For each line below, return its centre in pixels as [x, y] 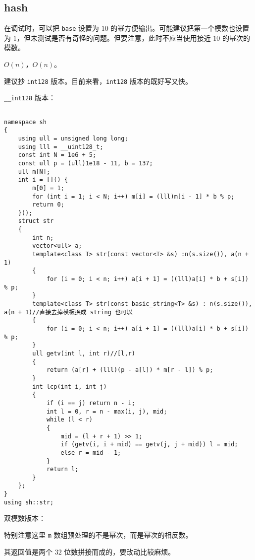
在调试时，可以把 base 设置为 [51, 28]
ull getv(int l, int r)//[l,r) [84, 353]
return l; [62, 469]
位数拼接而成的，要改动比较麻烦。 [120, 551]
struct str [36, 221]
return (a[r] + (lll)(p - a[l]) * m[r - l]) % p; [130, 370]
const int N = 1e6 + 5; [57, 155]
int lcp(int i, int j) [70, 386]
